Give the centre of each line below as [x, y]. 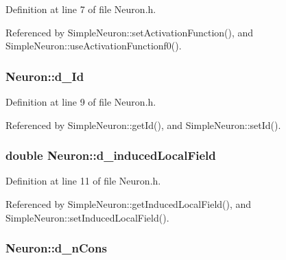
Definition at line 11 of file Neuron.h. [83, 181]
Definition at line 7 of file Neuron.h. [81, 9]
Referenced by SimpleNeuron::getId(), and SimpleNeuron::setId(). [143, 125]
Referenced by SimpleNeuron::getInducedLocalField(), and [129, 204]
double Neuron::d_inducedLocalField [111, 155]
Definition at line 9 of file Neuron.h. [81, 102]
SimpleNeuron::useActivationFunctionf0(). [94, 46]
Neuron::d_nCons [56, 248]
